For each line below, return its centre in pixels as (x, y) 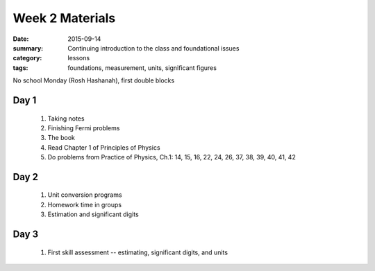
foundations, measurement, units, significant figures (142, 68)
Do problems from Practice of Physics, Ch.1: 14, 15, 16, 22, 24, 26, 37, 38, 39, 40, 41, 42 (172, 157)
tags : (20, 68)
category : (27, 58)
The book (61, 138)
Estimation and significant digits (93, 214)
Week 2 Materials (64, 18)
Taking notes (66, 119)
